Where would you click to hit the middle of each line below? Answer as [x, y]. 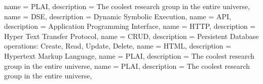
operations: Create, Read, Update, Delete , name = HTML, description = [118, 46]
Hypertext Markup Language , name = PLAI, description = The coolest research [129, 55]
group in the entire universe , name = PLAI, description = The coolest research [127, 66]
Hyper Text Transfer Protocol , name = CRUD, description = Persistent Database [131, 36]
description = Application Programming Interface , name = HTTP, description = [130, 26]
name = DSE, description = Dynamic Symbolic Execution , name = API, [118, 16]
